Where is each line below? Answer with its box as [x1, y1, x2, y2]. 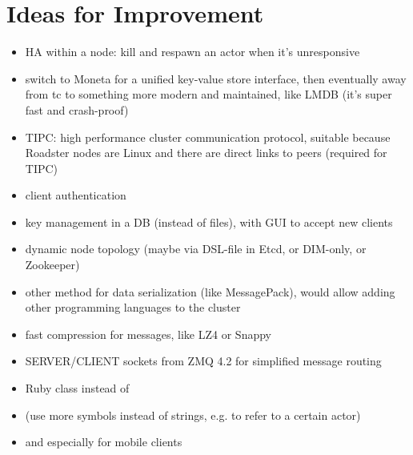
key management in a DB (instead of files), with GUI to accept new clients [25, 213, 393, 230]
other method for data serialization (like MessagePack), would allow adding [25, 283, 395, 300]
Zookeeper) [25, 256, 80, 273]
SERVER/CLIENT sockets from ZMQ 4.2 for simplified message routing [25, 352, 382, 369]
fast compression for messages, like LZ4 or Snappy [25, 325, 271, 342]
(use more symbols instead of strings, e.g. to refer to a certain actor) [25, 406, 361, 423]
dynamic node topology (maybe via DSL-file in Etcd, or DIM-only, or [25, 240, 367, 257]
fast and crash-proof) [25, 101, 129, 118]
